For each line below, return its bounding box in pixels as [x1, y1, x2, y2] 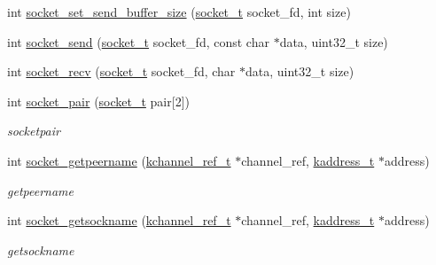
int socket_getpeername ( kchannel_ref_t [7, 151, 231, 169]
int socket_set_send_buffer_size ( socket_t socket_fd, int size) [7, 3, 351, 20]
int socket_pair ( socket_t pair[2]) [7, 91, 190, 110]
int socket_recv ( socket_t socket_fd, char [7, 62, 236, 81]
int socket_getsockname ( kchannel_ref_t [7, 211, 231, 230]
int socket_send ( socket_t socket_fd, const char [7, 32, 269, 51]
